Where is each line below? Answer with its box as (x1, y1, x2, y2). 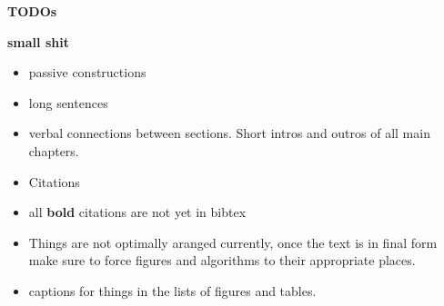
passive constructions (28, 63, 146, 82)
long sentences (28, 93, 108, 112)
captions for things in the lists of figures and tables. (28, 281, 317, 300)
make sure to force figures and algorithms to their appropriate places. (28, 251, 416, 270)
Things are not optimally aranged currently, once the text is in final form (28, 232, 438, 252)
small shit (7, 32, 69, 51)
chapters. (28, 141, 79, 160)
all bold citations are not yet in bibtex (28, 202, 247, 222)
